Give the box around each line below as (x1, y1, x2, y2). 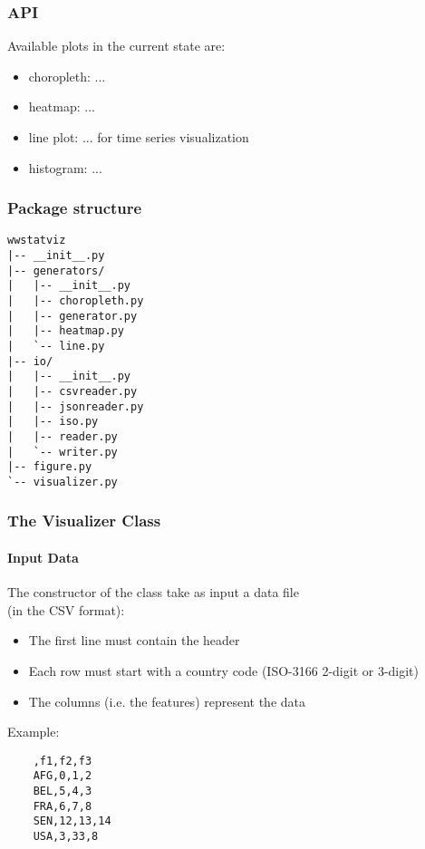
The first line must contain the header (28, 631, 240, 650)
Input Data (7, 548, 79, 566)
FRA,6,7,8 (33, 799, 92, 813)
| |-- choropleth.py (7, 294, 144, 308)
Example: (7, 722, 60, 741)
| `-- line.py (7, 340, 105, 352)
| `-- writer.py (7, 445, 118, 458)
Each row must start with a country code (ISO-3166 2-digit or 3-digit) (28, 661, 420, 680)
